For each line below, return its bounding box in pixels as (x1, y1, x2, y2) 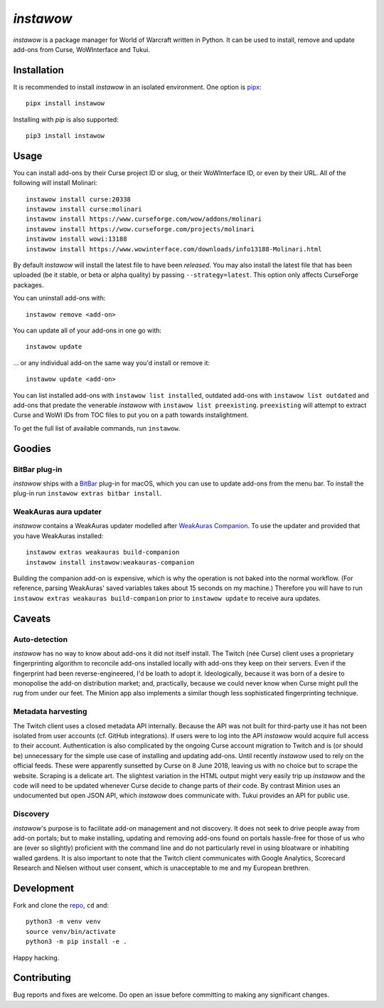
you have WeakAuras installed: (13, 531, 104, 540)
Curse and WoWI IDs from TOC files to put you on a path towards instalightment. (13, 411, 249, 419)
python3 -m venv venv (26, 918, 101, 925)
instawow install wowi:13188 (26, 235, 127, 243)
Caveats (13, 612, 51, 624)
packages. (13, 280, 44, 289)
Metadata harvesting (13, 707, 87, 717)
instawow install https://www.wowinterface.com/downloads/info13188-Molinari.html (26, 245, 322, 253)
